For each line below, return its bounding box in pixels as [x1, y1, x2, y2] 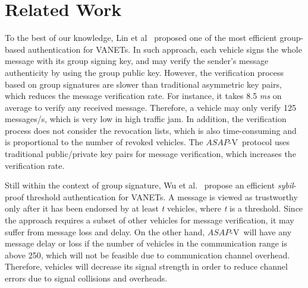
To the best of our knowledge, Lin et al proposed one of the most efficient [5, 31, 277, 44]
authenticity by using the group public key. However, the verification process [5, 66, 284, 78]
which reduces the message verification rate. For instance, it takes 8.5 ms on [5, 89, 282, 102]
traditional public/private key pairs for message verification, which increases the [5, 148, 296, 160]
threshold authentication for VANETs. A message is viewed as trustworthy [26, 190, 298, 203]
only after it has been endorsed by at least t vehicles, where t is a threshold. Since [5, 202, 303, 215]
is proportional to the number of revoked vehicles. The [5, 136, 203, 148]
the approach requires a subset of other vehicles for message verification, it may [5, 214, 294, 226]
